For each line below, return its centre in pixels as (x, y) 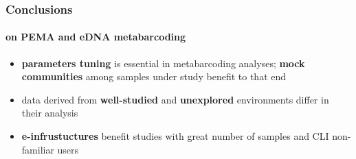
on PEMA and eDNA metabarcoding (96, 37)
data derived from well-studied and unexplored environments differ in (175, 99)
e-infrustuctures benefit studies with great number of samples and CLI (175, 136)
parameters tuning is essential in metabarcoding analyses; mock (163, 63)
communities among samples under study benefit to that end (154, 76)
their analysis (50, 113)
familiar (38, 149)
